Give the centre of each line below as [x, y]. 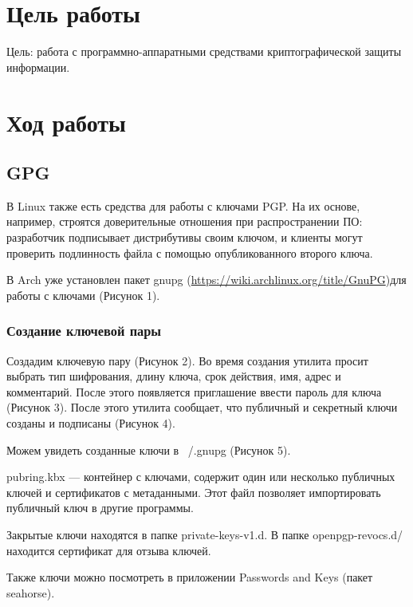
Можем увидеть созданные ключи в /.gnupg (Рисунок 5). [149, 449]
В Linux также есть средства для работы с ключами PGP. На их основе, [183, 205]
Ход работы [66, 122]
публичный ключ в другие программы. [100, 508]
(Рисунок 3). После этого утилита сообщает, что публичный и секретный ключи [202, 407]
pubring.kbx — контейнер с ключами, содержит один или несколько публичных [201, 477]
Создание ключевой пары [84, 331]
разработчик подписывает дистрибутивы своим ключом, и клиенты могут [185, 237]
